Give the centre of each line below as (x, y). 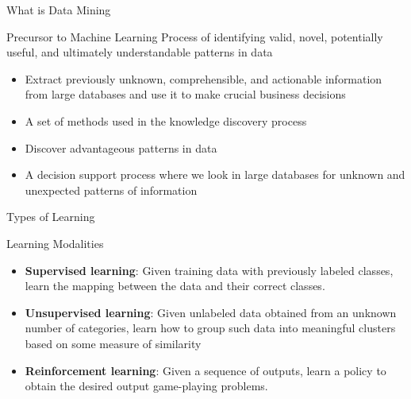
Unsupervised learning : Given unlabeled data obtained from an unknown (211, 312)
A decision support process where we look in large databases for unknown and (215, 174)
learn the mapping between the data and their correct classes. (175, 286)
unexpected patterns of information (111, 190)
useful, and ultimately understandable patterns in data (140, 52)
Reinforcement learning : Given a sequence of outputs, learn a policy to (205, 370)
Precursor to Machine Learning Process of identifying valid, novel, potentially (195, 36)
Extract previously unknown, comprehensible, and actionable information (204, 78)
